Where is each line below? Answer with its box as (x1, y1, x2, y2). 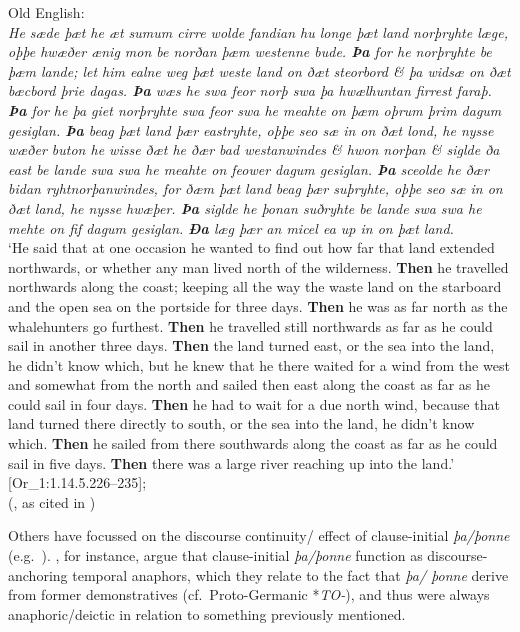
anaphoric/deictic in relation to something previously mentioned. (8, 603, 406, 624)
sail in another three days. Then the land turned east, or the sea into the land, (8, 335, 495, 356)
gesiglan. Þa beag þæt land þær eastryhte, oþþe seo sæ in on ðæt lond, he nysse (8, 119, 494, 140)
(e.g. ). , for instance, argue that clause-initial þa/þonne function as (8, 545, 423, 566)
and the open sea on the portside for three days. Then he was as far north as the (8, 295, 508, 316)
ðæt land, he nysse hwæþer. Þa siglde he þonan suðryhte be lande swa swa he (8, 197, 482, 218)
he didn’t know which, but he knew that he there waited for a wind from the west (8, 354, 510, 375)
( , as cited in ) (8, 491, 96, 512)
